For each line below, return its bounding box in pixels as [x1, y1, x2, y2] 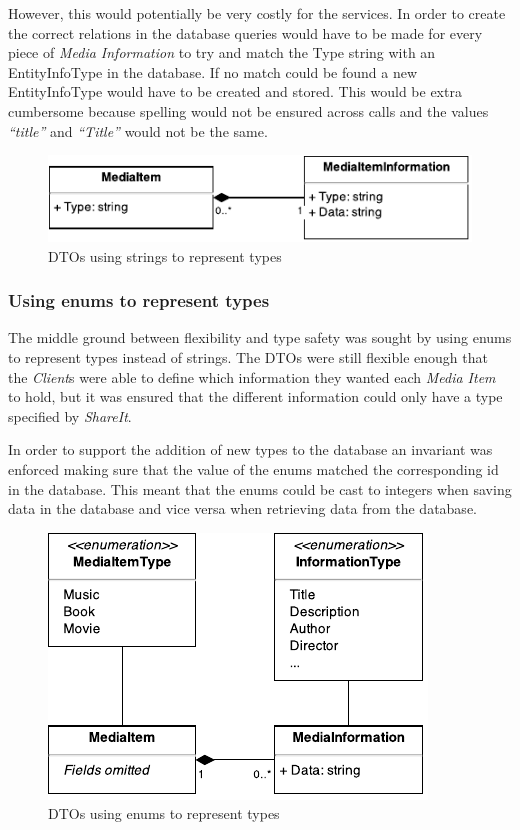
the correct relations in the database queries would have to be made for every [8, 22, 483, 43]
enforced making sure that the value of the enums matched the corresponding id [8, 458, 499, 479]
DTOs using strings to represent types [48, 245, 282, 266]
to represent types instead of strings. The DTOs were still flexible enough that [8, 346, 488, 367]
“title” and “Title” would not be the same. [8, 120, 268, 141]
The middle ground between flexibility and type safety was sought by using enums [8, 327, 512, 348]
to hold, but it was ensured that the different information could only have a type [8, 386, 503, 407]
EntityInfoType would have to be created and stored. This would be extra [8, 81, 462, 102]
